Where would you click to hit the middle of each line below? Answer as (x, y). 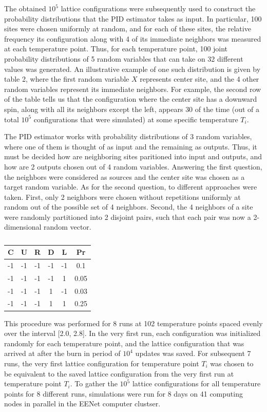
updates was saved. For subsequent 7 (193, 353)
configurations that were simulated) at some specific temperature (136, 119)
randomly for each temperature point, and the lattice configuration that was (124, 343)
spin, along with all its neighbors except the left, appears (94, 109)
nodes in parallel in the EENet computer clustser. (82, 404)
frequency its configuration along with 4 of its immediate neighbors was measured (133, 38)
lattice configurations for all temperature (196, 383)
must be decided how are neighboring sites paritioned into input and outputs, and (133, 156)
